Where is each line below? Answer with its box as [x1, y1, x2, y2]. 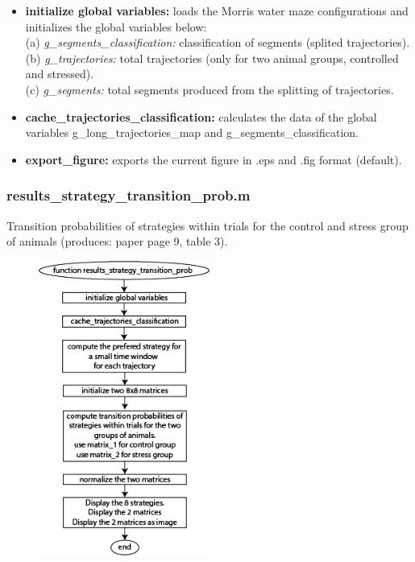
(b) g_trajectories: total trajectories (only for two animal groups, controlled [25, 49, 399, 66]
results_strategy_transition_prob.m [6, 185, 251, 205]
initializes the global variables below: [25, 18, 207, 35]
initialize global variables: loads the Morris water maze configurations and [25, 2, 409, 19]
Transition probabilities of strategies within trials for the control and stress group [6, 217, 409, 233]
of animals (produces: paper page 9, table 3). [6, 233, 228, 250]
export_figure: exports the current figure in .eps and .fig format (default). [25, 151, 402, 167]
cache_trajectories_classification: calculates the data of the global [25, 108, 377, 125]
